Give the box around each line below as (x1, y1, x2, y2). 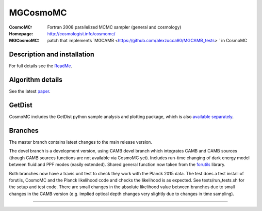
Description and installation (9, 50, 95, 59)
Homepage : (9, 30, 33, 36)
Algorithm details (9, 75, 63, 84)
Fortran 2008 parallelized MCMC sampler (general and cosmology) (47, 24, 181, 30)
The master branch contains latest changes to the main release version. (9, 139, 152, 145)
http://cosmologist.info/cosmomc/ (47, 30, 115, 36)
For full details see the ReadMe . (9, 63, 72, 69)
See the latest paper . (9, 89, 50, 94)
